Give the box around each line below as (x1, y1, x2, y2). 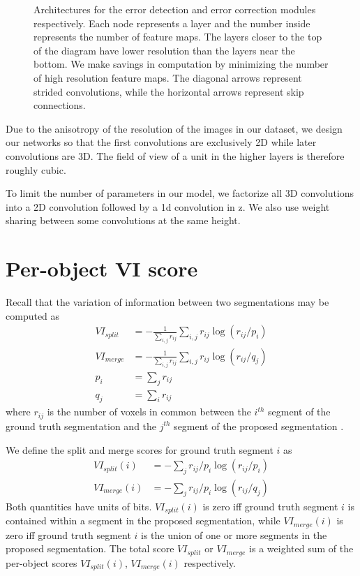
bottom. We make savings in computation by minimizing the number (33, 57, 329, 71)
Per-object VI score (6, 254, 198, 283)
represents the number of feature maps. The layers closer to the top (33, 29, 322, 44)
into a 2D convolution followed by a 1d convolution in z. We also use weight (6, 199, 330, 214)
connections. (33, 98, 86, 112)
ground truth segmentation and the (6, 418, 157, 433)
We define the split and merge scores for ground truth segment (6, 442, 273, 457)
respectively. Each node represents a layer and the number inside (33, 15, 310, 30)
